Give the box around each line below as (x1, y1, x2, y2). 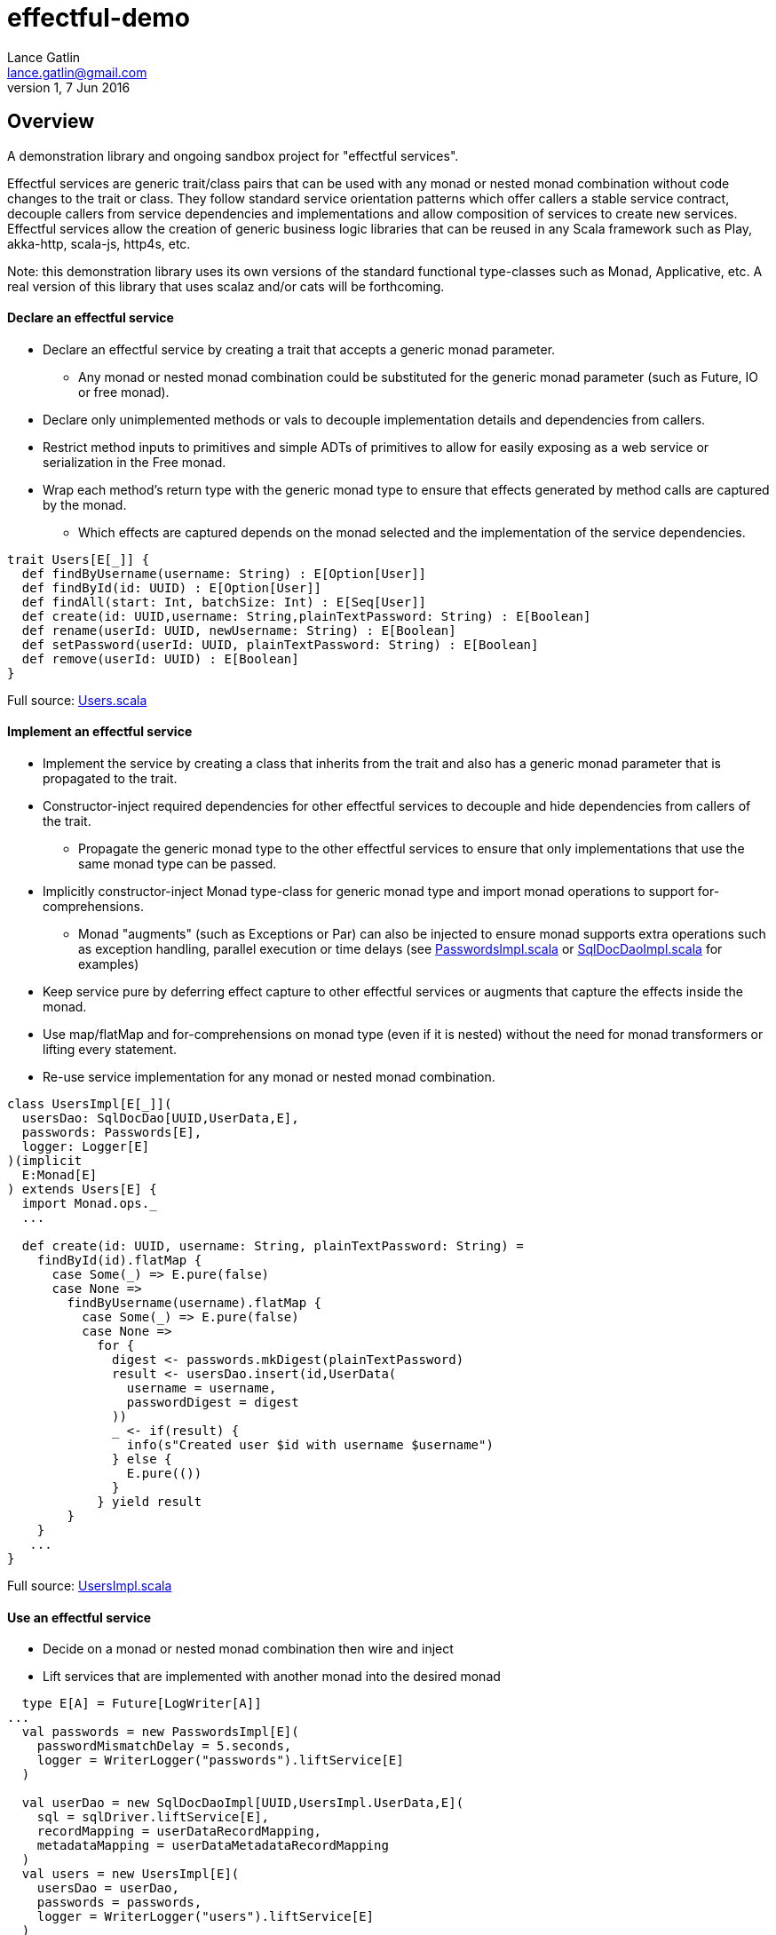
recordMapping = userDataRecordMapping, (36, 1824, 322, 1839)
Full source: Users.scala (7, 692, 147, 708)
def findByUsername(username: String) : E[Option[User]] (21, 566, 427, 581)
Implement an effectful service (7, 724, 193, 740)
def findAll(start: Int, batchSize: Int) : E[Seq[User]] (21, 594, 427, 609)
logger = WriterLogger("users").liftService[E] (36, 1909, 375, 1924)
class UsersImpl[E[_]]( (7, 1097, 172, 1112)
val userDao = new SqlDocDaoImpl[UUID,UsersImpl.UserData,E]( (21, 1796, 464, 1811)
